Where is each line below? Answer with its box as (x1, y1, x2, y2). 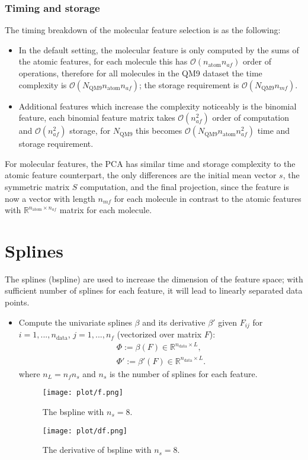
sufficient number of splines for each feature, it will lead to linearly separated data (5, 284, 303, 297)
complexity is (18, 78, 67, 91)
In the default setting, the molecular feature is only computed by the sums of (18, 43, 299, 56)
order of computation (212, 111, 290, 124)
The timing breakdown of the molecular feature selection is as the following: (5, 24, 281, 36)
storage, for (69, 124, 111, 137)
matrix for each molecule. (59, 204, 152, 216)
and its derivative (142, 316, 206, 328)
